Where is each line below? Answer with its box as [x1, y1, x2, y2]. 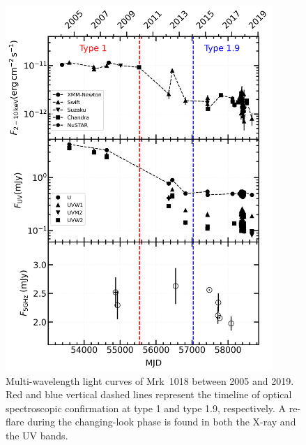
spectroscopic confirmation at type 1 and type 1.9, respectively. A [6, 400, 286, 415]
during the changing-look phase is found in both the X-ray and [27, 414, 296, 429]
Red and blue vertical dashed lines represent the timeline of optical [6, 387, 292, 402]
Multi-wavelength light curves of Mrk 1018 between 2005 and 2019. [6, 373, 294, 388]
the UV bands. [6, 428, 68, 443]
